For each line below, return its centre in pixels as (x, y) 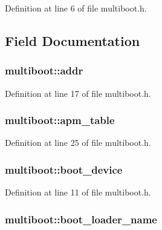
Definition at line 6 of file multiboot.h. (76, 8)
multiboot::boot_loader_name (81, 219)
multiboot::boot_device (64, 169)
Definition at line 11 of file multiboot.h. (78, 192)
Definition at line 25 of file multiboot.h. (78, 143)
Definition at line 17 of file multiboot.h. (78, 93)
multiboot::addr (44, 71)
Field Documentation (73, 40)
